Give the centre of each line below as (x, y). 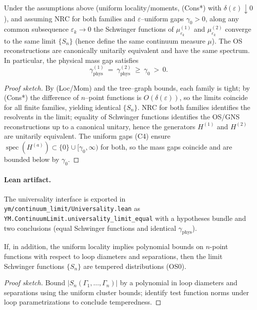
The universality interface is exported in (65, 198)
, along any (222, 18)
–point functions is (113, 97)
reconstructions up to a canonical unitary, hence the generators (100, 126)
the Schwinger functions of (133, 29)
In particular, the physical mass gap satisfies (71, 60)
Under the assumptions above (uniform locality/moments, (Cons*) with (113, 7)
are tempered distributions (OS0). (135, 266)
